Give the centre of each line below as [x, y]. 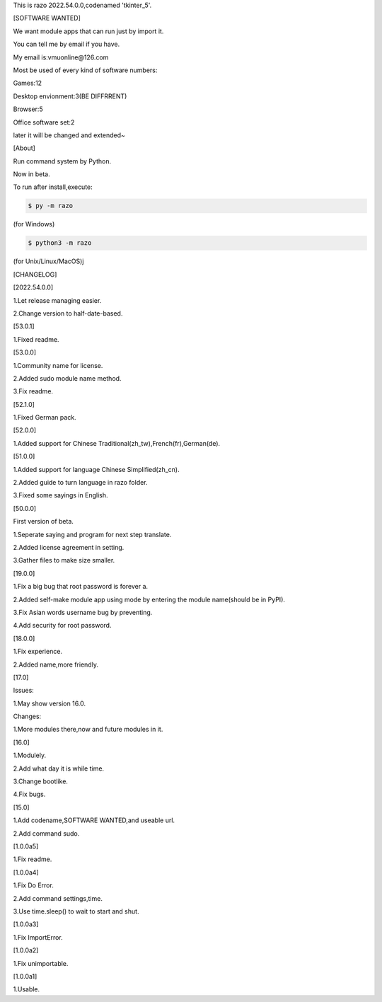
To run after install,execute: [53, 187]
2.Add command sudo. [46, 833]
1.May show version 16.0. [50, 703]
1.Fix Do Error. [34, 885]
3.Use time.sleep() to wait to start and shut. [76, 911]
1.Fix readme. [33, 859]
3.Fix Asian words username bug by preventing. [83, 612]
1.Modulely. [29, 755]
